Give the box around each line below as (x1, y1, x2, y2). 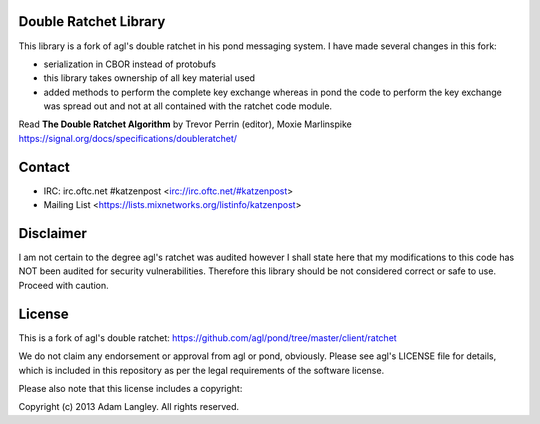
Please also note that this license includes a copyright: (18, 382, 243, 394)
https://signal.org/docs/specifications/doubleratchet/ (18, 132, 238, 144)
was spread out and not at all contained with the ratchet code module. (43, 100, 333, 112)
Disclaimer (18, 225, 87, 242)
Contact (18, 158, 70, 175)
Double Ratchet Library (18, 13, 166, 30)
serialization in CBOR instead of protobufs (43, 58, 217, 70)
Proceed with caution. (18, 279, 109, 291)
